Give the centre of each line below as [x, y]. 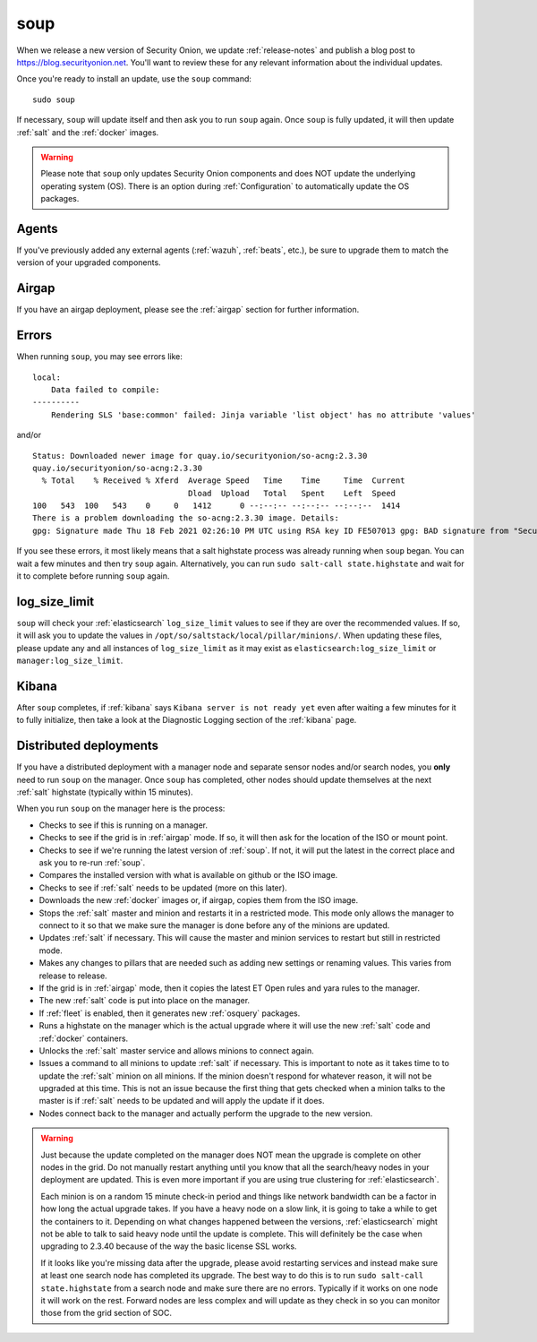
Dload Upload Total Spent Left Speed [292, 493]
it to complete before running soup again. [93, 576]
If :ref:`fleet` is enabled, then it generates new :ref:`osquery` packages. [170, 1013]
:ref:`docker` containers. [84, 1038]
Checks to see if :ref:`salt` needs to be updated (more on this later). [163, 888]
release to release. [73, 976]
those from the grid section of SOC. [106, 1313]
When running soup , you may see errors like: [100, 357]
